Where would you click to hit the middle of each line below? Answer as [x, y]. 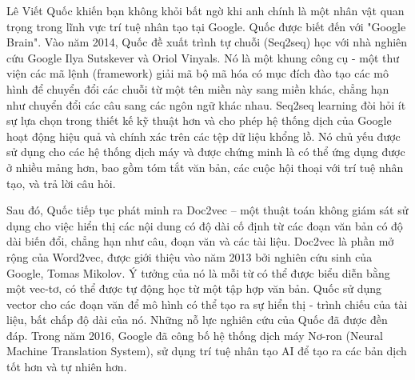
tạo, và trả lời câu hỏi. [61, 183]
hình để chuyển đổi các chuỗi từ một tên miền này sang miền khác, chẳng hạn [198, 88]
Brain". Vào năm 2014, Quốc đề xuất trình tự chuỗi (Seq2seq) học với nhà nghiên [207, 42]
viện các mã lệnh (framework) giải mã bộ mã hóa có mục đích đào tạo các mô [198, 73]
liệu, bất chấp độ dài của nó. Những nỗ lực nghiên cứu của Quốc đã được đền [197, 320]
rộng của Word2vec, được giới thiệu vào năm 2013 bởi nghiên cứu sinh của [190, 256]
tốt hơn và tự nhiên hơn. [67, 367]
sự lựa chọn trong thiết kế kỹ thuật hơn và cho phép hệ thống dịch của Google [199, 120]
